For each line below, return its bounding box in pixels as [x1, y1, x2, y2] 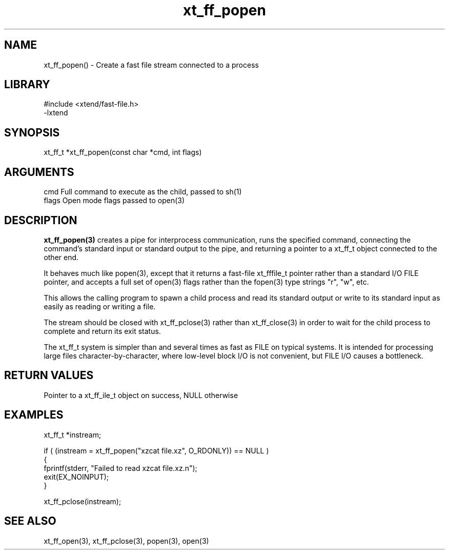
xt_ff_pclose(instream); [44, 497, 121, 506]
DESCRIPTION [4, 213, 77, 227]
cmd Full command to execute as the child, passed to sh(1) [44, 187, 242, 196]
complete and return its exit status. [44, 326, 161, 335]
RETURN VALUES [4, 369, 94, 382]
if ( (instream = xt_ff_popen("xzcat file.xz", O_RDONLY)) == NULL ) [44, 446, 269, 455]
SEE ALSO [4, 515, 56, 528]
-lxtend [44, 108, 68, 117]
